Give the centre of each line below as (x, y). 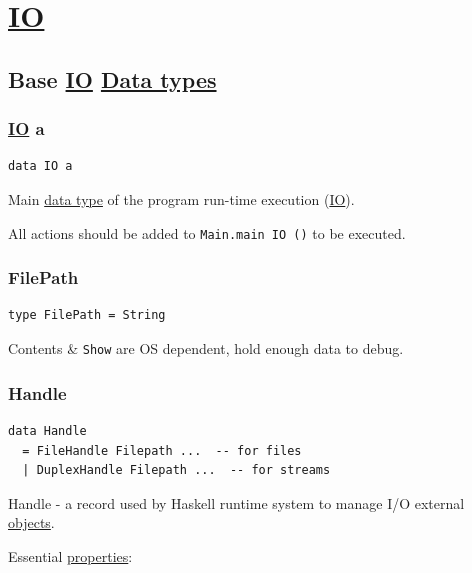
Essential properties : (70, 555)
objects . (31, 522)
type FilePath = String (87, 315)
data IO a (40, 166)
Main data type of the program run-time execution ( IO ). (181, 198)
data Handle (47, 430)
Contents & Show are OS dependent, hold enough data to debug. (206, 348)
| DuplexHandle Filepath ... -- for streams (176, 470)
